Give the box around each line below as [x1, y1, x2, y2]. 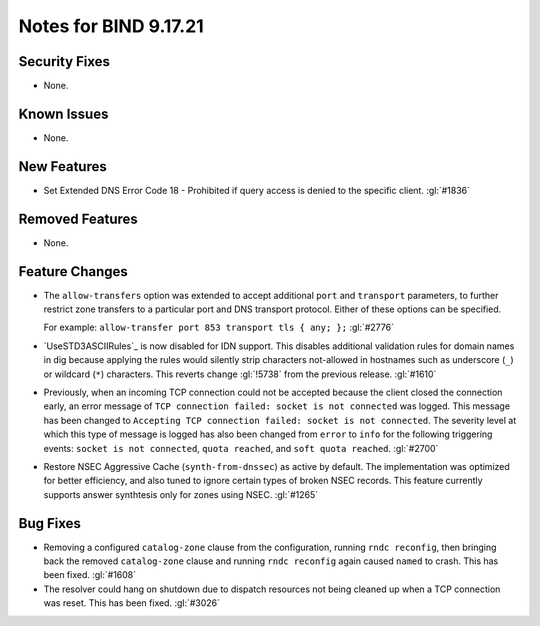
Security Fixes [18, 53, 110, 70]
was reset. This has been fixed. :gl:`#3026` [43, 597, 220, 609]
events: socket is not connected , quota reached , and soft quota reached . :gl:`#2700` [43, 442, 439, 454]
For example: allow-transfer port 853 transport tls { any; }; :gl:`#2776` [43, 321, 395, 334]
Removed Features [18, 210, 139, 227]
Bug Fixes [18, 515, 82, 532]
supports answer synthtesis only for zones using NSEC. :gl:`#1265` [43, 488, 319, 500]
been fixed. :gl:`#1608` [43, 569, 137, 581]
